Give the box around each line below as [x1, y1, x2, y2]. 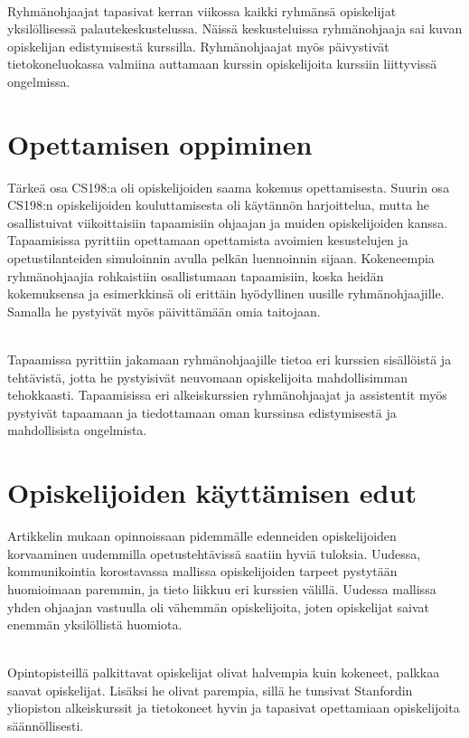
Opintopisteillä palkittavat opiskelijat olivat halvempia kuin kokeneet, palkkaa [7, 663, 440, 682]
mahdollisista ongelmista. [7, 421, 147, 440]
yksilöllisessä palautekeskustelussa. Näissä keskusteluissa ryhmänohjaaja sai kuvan [7, 19, 463, 38]
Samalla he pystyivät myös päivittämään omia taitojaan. [7, 301, 321, 320]
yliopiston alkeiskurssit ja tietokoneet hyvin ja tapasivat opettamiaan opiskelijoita [7, 698, 460, 717]
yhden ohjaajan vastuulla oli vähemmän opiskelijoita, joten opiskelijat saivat [7, 597, 430, 616]
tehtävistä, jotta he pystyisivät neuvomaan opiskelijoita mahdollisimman [7, 367, 408, 386]
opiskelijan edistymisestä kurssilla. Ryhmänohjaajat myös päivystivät [7, 36, 389, 55]
